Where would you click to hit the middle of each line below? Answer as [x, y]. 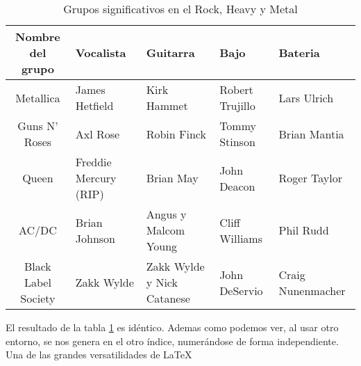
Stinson [237, 142]
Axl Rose [98, 134]
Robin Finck [176, 134]
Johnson [95, 238]
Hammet [167, 105]
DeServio [241, 290]
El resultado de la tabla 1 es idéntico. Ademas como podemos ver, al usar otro [172, 327]
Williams [241, 238]
